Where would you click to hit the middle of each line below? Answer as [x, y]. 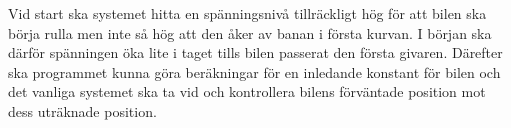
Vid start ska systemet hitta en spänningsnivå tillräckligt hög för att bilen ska [247, 13]
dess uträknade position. [82, 110]
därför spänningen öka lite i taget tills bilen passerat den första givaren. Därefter [255, 52]
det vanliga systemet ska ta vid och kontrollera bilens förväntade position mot [247, 91]
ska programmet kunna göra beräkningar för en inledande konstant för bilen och [254, 71]
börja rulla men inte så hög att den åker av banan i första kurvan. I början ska [250, 32]
